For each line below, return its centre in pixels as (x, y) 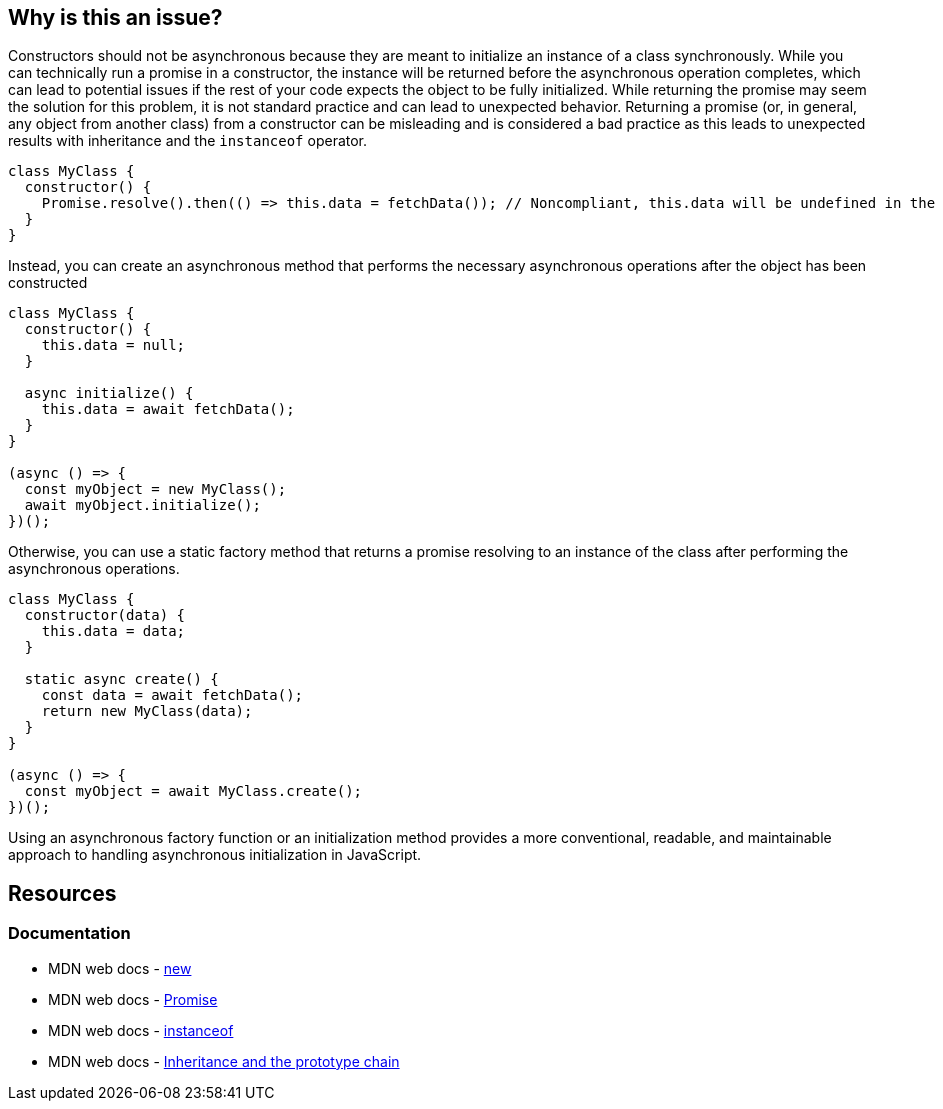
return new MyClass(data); (147, 711)
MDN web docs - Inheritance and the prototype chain (224, 1061)
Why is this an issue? (115, 17)
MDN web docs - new (120, 968)
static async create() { (121, 679)
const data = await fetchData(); (172, 695)
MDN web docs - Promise (133, 999)
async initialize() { (109, 393)
